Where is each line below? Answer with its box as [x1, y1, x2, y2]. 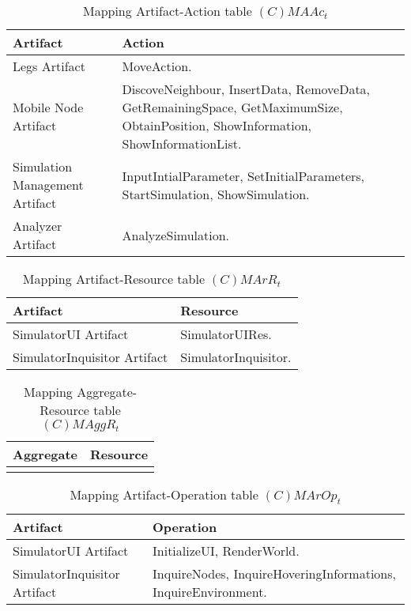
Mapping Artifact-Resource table [22, 270, 205, 288]
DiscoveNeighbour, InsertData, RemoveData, [122, 80, 371, 98]
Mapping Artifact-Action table [82, 2, 252, 20]
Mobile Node [13, 98, 84, 116]
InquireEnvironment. [153, 583, 267, 602]
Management [13, 175, 84, 194]
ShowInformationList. [122, 134, 242, 153]
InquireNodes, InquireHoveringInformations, [153, 564, 396, 583]
